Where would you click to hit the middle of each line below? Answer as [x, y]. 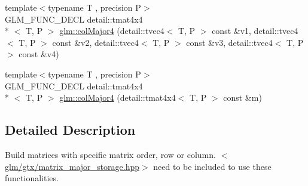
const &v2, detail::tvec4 [95, 42]
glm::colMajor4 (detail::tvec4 [112, 31]
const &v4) [39, 54]
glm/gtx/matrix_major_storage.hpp [72, 166]
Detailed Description [70, 130]
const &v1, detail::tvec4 [255, 31]
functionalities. [32, 178]
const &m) [243, 97]
